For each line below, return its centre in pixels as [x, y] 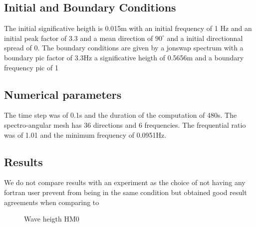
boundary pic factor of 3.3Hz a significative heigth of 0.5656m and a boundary [124, 57]
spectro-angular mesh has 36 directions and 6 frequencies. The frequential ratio [125, 124]
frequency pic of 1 [31, 67]
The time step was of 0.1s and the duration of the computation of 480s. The [121, 115]
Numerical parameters [63, 94]
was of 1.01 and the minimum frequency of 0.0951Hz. [85, 134]
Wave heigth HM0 [52, 219]
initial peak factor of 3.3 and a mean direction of [79, 38]
